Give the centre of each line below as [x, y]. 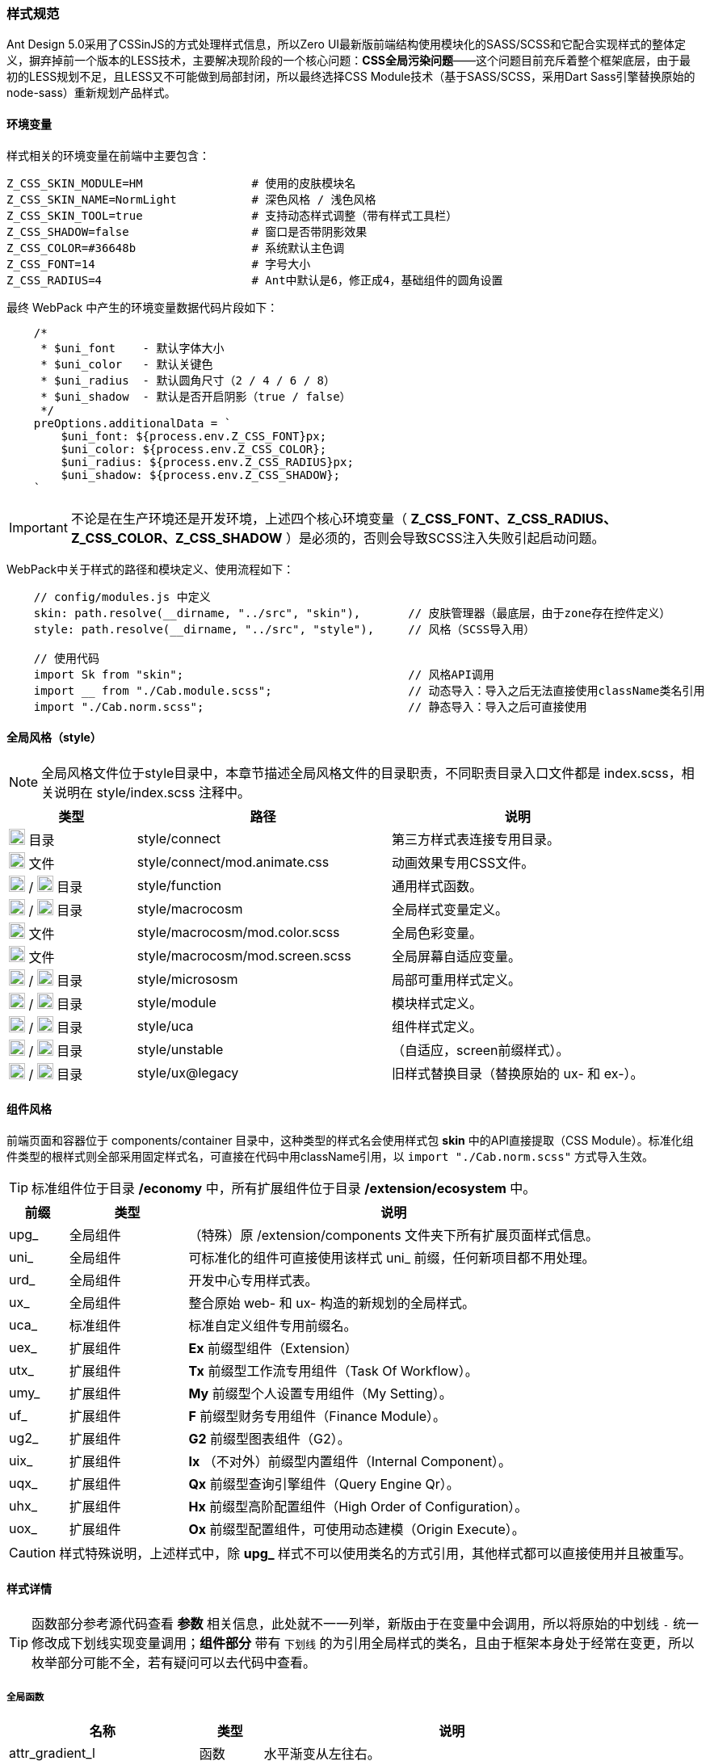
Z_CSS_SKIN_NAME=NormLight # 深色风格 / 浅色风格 [191, 199]
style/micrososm [187, 979]
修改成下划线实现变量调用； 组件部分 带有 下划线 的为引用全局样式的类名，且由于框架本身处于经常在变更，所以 [363, 1643]
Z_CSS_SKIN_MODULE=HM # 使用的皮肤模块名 [181, 183]
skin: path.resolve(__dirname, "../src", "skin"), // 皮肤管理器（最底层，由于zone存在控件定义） [352, 613]
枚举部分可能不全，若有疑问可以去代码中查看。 [174, 1663]
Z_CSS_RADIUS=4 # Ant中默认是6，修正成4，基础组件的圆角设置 [255, 280]
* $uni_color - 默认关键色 [127, 364]
